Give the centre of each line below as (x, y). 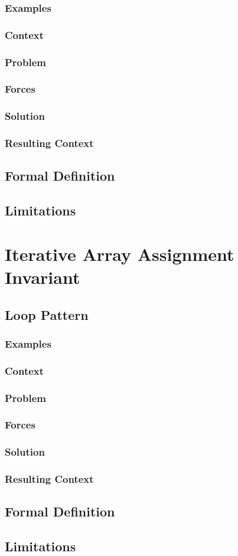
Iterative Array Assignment (120, 254)
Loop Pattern (47, 314)
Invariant (43, 277)
